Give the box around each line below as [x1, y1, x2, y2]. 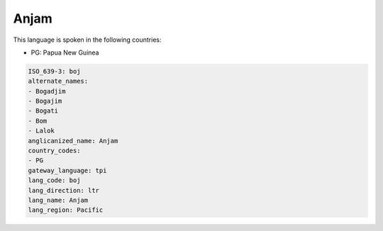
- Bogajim [28, 97, 62, 106]
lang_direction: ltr [28, 186, 99, 194]
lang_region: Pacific [28, 206, 104, 214]
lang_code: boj [28, 176, 81, 184]
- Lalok [28, 127, 55, 135]
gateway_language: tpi [28, 167, 107, 174]
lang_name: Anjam [28, 196, 89, 204]
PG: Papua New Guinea [30, 48, 99, 57]
